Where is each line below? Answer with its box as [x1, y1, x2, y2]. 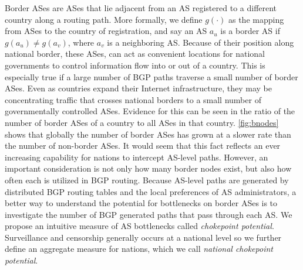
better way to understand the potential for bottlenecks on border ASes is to [5, 197, 278, 209]
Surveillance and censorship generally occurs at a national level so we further [5, 231, 282, 243]
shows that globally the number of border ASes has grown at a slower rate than [5, 128, 291, 140]
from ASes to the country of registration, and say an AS [5, 25, 207, 37]
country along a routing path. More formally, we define [5, 13, 203, 25]
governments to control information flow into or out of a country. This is [5, 59, 265, 71]
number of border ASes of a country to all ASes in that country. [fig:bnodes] [5, 116, 279, 128]
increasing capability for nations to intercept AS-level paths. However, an [5, 151, 268, 163]
